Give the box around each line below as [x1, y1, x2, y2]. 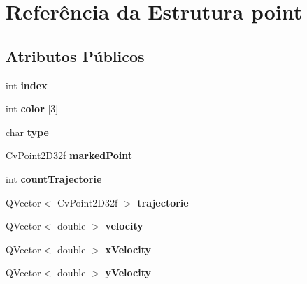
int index [6, 77, 48, 92]
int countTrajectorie [6, 171, 102, 186]
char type [6, 124, 49, 139]
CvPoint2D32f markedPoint [6, 148, 133, 163]
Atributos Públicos [6, 45, 145, 66]
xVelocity [105, 241, 151, 256]
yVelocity [105, 265, 151, 280]
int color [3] [6, 101, 59, 116]
